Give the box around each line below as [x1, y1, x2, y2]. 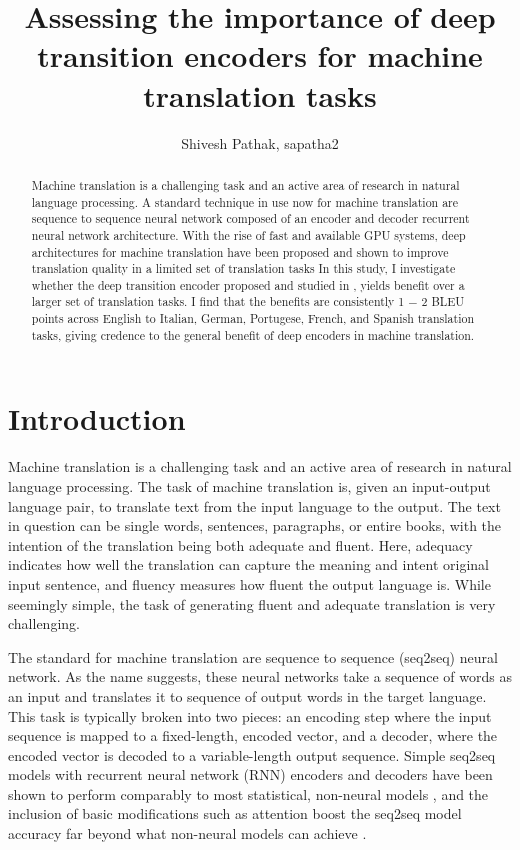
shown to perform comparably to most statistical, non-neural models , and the [8, 783, 489, 804]
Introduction [8, 398, 186, 439]
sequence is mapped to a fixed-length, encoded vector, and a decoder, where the [8, 725, 498, 746]
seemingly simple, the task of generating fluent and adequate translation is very [8, 593, 496, 614]
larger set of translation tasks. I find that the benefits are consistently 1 [31, 293, 405, 310]
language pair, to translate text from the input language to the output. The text [8, 495, 501, 516]
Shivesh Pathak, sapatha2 [181, 132, 339, 153]
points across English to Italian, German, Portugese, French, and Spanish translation [31, 310, 474, 327]
